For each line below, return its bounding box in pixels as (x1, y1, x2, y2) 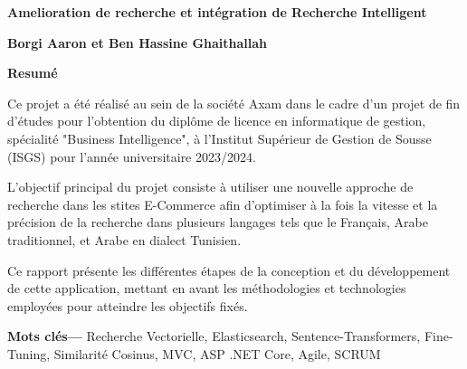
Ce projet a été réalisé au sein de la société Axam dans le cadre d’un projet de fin (7, 93, 461, 112)
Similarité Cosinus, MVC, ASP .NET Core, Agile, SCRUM (53, 344, 381, 363)
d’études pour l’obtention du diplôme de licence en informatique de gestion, (7, 111, 426, 130)
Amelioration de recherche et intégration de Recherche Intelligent (7, 3, 427, 21)
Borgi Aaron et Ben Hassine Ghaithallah (7, 33, 268, 52)
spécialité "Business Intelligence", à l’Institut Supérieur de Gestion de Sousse (7, 128, 432, 147)
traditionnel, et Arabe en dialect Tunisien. (7, 230, 242, 249)
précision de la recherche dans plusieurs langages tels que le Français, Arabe (7, 213, 428, 232)
